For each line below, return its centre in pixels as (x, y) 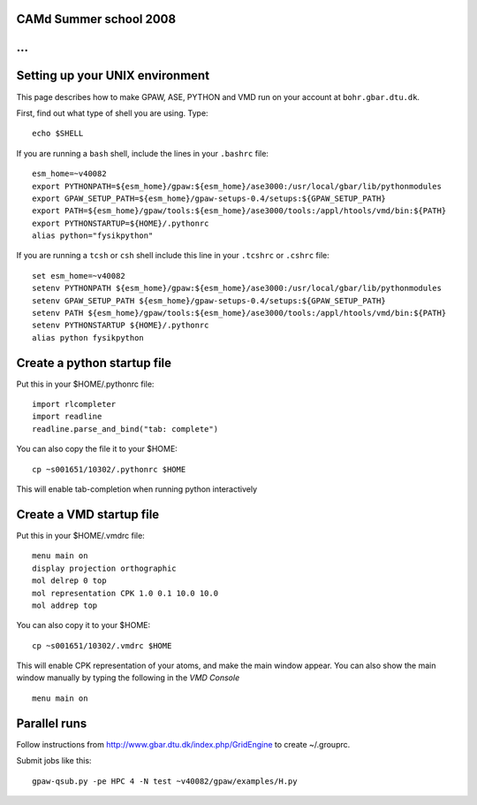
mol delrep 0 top (69, 581)
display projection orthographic (104, 568)
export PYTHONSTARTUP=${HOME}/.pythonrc (121, 223)
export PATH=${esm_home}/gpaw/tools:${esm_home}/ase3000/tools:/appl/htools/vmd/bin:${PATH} (239, 211)
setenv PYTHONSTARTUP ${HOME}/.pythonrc (121, 326)
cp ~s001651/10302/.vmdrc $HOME (102, 645)
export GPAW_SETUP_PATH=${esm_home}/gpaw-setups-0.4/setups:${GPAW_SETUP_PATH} (209, 198)
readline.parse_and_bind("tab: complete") (125, 429)
